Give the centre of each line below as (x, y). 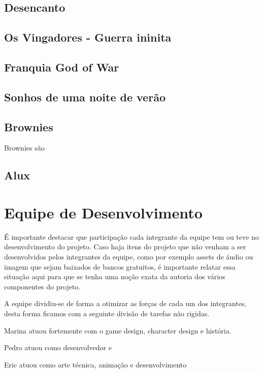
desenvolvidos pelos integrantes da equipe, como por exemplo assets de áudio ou (129, 257)
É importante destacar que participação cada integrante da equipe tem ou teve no (131, 236)
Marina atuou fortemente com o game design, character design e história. (118, 330)
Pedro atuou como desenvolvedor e (58, 347)
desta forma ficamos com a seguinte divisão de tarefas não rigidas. (107, 313)
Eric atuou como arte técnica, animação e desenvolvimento (95, 364)
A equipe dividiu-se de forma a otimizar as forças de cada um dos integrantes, (125, 303)
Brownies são (24, 148)
